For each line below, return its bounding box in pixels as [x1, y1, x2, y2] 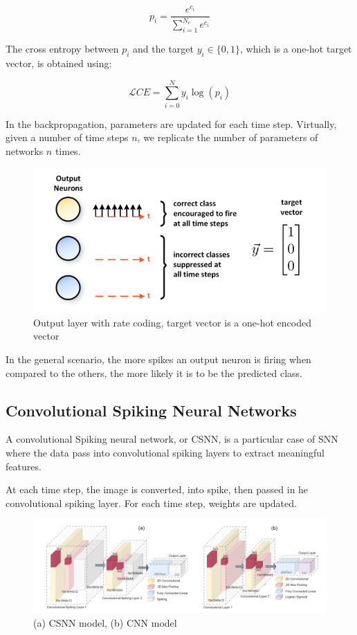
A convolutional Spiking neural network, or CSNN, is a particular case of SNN [6, 432, 338, 446]
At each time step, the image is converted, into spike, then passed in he [6, 482, 309, 497]
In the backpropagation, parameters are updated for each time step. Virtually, [6, 116, 337, 131]
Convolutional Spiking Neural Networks [6, 399, 297, 421]
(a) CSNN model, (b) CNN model [33, 615, 177, 629]
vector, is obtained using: [6, 56, 112, 71]
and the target [133, 42, 194, 56]
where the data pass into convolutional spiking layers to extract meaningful [6, 445, 324, 459]
